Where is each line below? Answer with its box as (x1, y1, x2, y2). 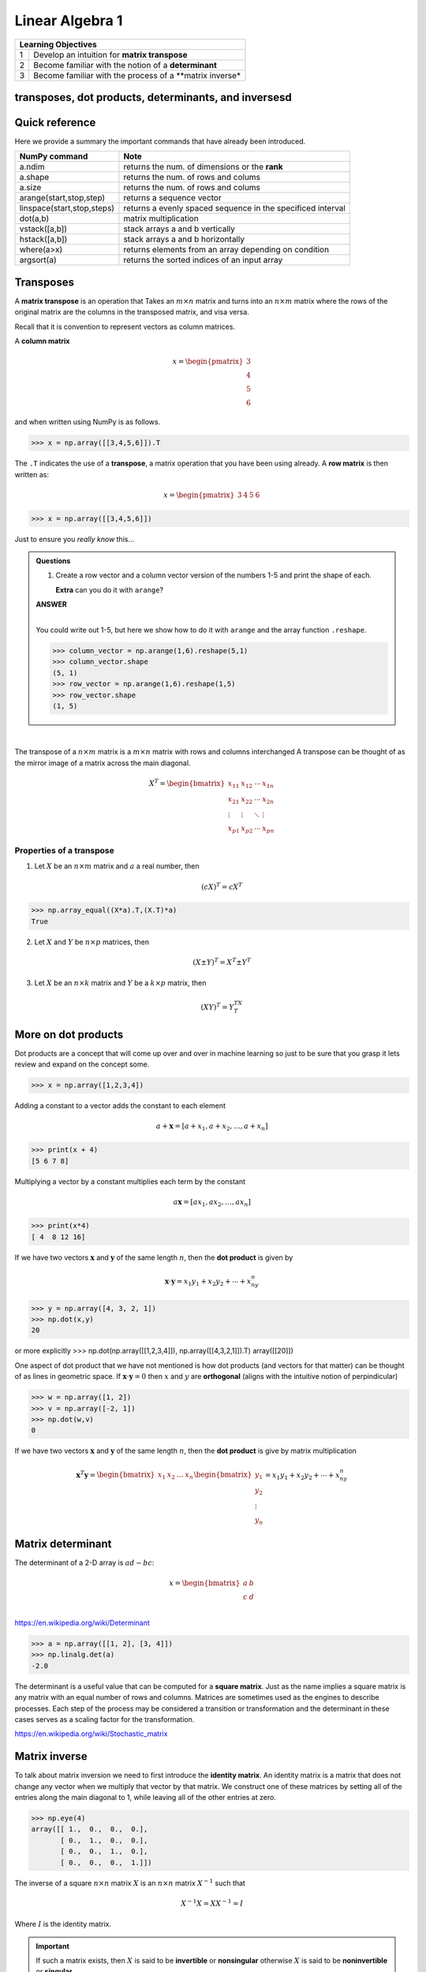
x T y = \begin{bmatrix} (76, 1469, 155, 1479)
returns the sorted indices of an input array (123, 255, 283, 266)
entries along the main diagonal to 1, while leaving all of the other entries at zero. (14, 1793, 276, 1802)
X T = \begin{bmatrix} (148, 778, 226, 788)
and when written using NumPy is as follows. (14, 417, 161, 427)
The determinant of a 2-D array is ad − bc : (14, 1558, 155, 1567)
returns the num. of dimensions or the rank (123, 162, 283, 173)
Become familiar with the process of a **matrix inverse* (33, 69, 241, 80)
